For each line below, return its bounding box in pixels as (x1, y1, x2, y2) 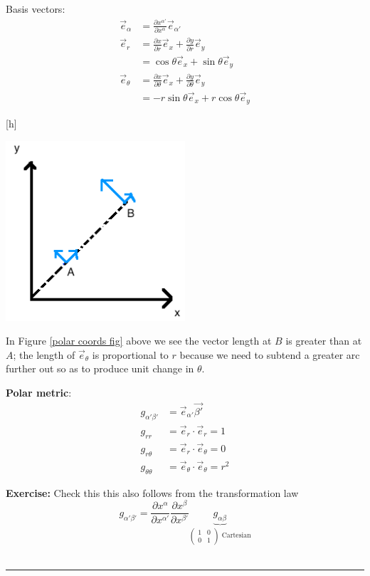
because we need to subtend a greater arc (179, 347, 360, 362)
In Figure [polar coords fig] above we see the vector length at (6, 333, 272, 348)
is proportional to (92, 347, 169, 362)
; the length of (13, 347, 75, 362)
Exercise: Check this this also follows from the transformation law (6, 485, 299, 500)
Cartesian (221, 532, 251, 540)
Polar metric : (6, 384, 72, 399)
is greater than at (285, 333, 362, 348)
